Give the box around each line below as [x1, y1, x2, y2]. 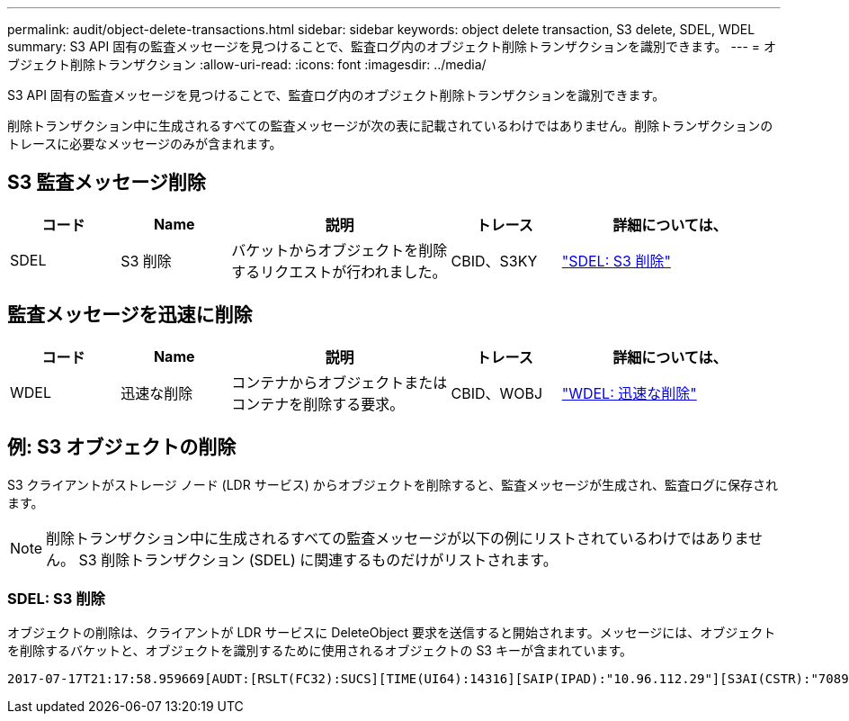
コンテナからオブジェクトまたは [231, 373, 448, 392]
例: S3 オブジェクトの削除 [7, 436, 237, 459]
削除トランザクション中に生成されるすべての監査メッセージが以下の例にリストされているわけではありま [46, 528, 749, 547]
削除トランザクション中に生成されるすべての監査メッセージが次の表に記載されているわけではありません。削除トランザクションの [7, 118, 773, 133]
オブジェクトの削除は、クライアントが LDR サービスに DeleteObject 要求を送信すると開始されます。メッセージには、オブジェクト [7, 625, 776, 641]
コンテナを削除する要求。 [231, 394, 405, 413]
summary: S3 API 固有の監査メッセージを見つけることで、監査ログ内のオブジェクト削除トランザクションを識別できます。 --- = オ [7, 39, 776, 54]
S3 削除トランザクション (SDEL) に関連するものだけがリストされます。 [78, 550, 558, 569]
